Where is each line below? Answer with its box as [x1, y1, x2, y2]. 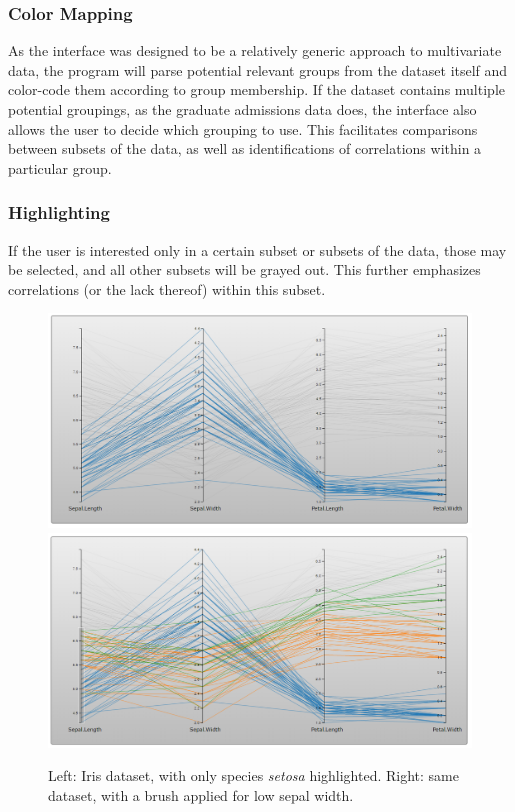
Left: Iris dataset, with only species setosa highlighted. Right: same [48, 765, 459, 786]
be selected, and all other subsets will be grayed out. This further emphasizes [8, 259, 481, 280]
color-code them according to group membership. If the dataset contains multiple [8, 79, 505, 100]
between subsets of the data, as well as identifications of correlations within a [8, 138, 482, 159]
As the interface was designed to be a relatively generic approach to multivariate [8, 40, 502, 61]
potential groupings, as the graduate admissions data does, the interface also [8, 99, 477, 119]
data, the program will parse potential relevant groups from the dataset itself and [8, 59, 508, 80]
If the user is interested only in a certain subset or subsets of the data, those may [8, 239, 507, 260]
